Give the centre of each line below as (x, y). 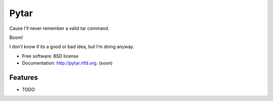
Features (24, 78)
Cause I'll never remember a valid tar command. (59, 28)
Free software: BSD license (50, 56)
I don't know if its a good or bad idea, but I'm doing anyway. (72, 47)
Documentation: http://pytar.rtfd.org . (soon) (67, 63)
